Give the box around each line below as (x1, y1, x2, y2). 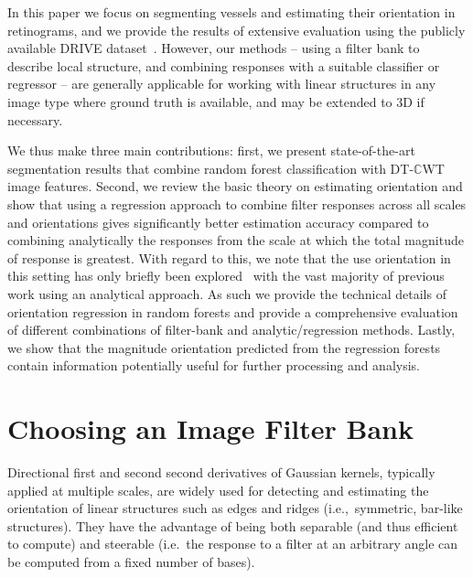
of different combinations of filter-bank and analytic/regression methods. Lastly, (7, 320, 456, 339)
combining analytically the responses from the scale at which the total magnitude (7, 230, 464, 250)
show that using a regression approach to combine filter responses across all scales (7, 194, 467, 213)
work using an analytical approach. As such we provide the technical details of (7, 284, 446, 303)
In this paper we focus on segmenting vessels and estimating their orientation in (7, 3, 456, 21)
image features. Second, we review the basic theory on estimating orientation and (7, 177, 463, 196)
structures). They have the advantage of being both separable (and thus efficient (7, 516, 458, 535)
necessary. (7, 110, 63, 129)
